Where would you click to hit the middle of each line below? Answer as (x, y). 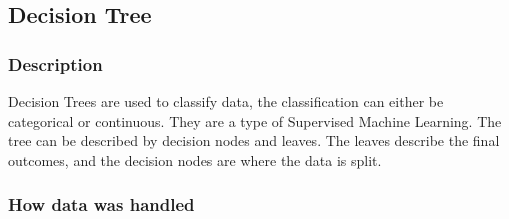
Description (55, 63)
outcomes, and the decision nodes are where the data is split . (195, 159)
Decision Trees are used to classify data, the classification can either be (226, 101)
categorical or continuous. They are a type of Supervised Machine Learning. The (255, 120)
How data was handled (101, 204)
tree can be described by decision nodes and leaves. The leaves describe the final (254, 140)
